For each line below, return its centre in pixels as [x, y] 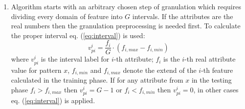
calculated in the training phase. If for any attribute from [97, 80]
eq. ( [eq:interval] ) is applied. [53, 100]
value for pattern [36, 70]
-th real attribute [210, 59]
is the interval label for [75, 59]
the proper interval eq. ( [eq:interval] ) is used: [78, 35]
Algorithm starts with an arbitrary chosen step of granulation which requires [126, 6]
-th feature [217, 70]
